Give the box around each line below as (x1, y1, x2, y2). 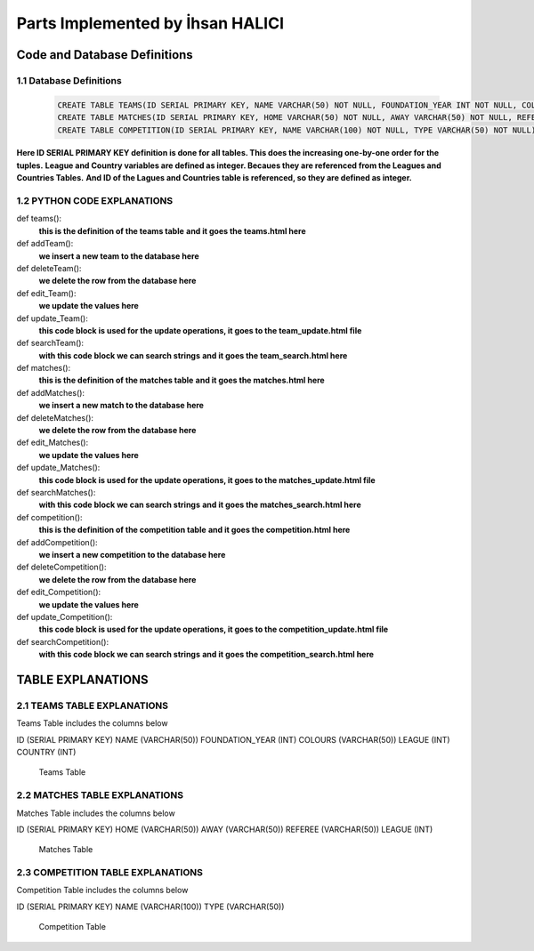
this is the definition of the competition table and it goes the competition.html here (38, 525, 351, 536)
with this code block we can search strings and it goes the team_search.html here (38, 350, 348, 360)
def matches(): (16, 363, 71, 374)
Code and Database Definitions (16, 47, 193, 62)
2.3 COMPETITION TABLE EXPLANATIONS (16, 866, 204, 879)
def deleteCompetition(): (16, 561, 107, 573)
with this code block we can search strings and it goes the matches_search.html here (38, 499, 362, 511)
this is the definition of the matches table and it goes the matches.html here (38, 375, 325, 386)
